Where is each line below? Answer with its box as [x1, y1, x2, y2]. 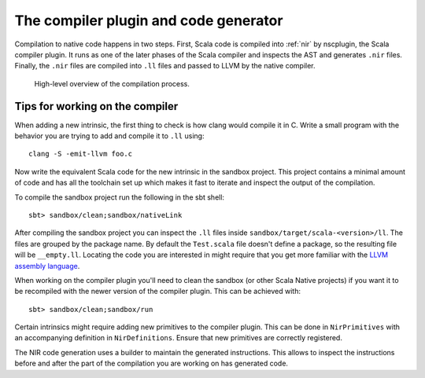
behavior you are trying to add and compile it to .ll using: [14, 131, 205, 141]
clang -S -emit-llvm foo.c [28, 149, 133, 159]
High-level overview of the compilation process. [34, 79, 190, 88]
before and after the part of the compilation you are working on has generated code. [14, 358, 289, 369]
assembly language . [14, 261, 80, 270]
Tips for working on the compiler [14, 99, 179, 113]
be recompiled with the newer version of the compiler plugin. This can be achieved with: [14, 287, 301, 296]
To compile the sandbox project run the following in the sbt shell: [14, 193, 224, 202]
